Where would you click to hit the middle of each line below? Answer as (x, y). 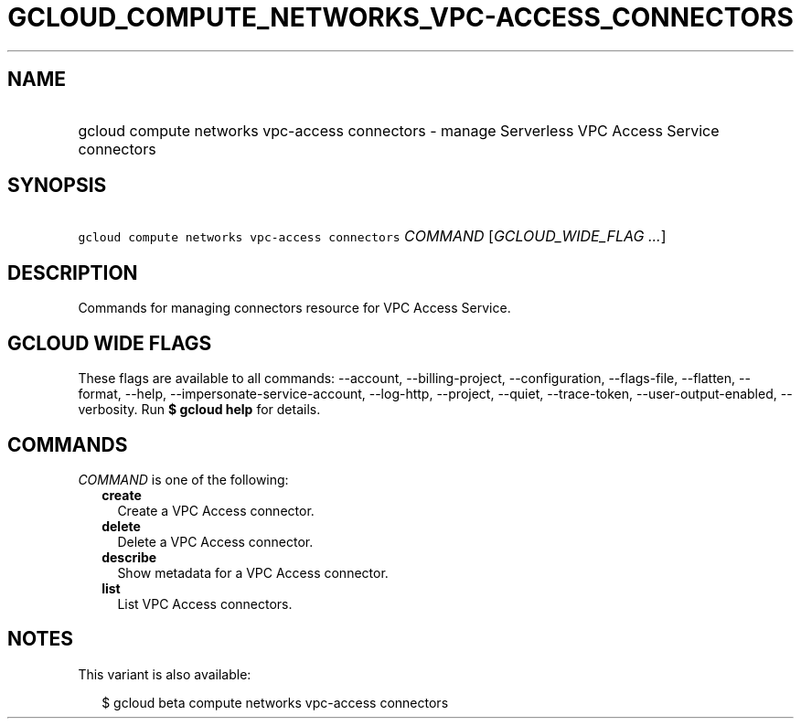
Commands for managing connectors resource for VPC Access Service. (294, 308)
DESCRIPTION (73, 272)
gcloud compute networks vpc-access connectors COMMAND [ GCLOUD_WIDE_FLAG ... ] (372, 236)
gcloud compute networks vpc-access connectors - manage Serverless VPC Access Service (399, 130)
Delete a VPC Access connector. (215, 541)
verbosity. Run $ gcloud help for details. (199, 410)
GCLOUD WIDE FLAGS (110, 343)
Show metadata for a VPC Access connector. (253, 572)
